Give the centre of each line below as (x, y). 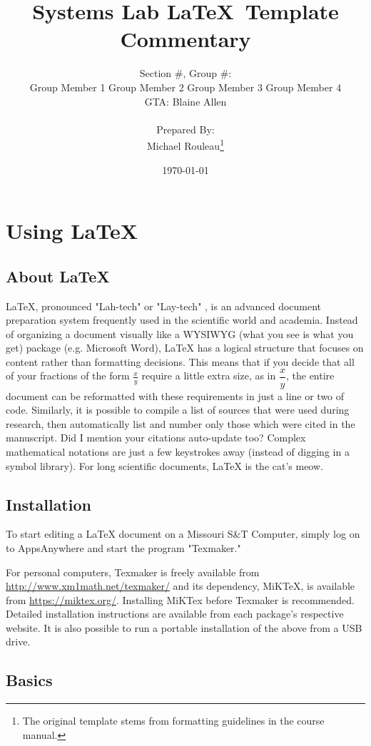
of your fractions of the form (68, 375)
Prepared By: (185, 129)
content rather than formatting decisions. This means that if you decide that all (180, 361)
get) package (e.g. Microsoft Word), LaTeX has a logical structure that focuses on (185, 348)
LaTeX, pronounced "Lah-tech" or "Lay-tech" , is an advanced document (164, 306)
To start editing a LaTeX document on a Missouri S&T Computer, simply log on (183, 534)
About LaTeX (58, 276)
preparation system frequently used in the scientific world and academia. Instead (182, 320)
